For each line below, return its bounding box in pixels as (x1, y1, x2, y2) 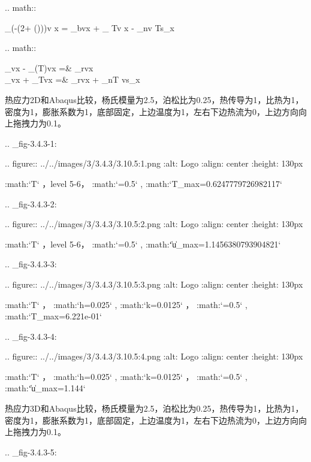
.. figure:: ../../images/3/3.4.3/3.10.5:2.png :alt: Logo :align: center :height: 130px (5, 218, 303, 230)
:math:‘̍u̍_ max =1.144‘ (5, 382, 86, 394)
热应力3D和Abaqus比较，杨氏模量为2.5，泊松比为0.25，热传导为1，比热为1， (5, 402, 304, 415)
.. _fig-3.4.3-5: (5, 445, 57, 458)
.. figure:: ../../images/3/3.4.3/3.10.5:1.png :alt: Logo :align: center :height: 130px (5, 157, 303, 170)
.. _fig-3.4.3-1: (5, 137, 57, 149)
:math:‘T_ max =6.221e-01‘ (5, 310, 102, 322)
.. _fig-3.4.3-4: (5, 330, 57, 342)
